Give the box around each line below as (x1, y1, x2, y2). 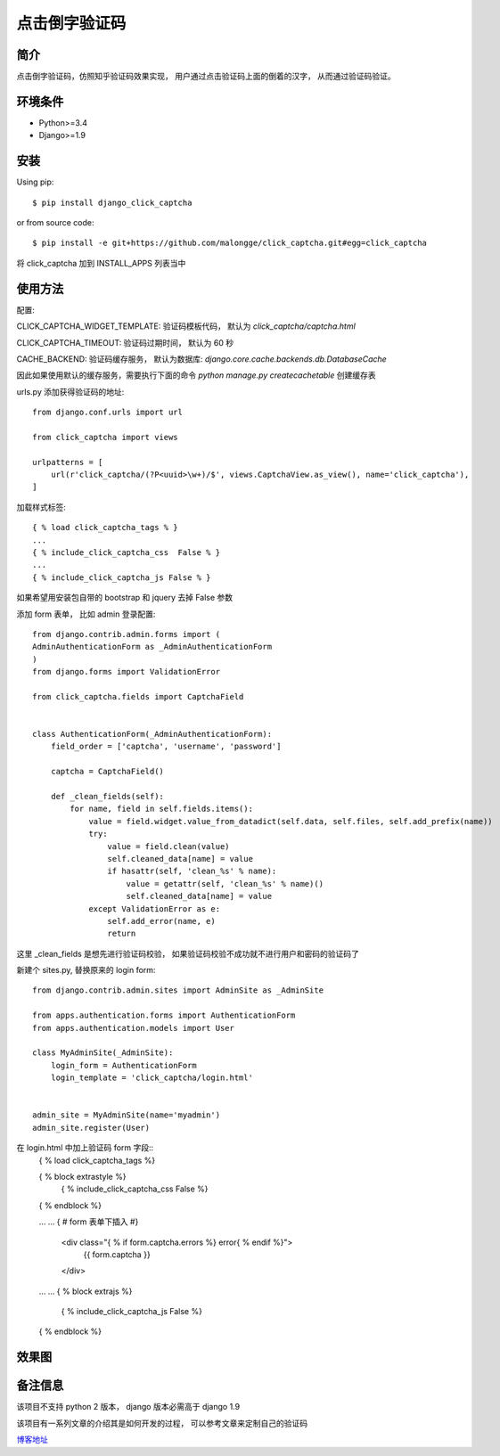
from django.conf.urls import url (32, 407, 183, 418)
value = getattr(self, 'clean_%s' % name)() (126, 879, 324, 888)
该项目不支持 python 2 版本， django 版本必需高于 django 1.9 (16, 1402, 241, 1412)
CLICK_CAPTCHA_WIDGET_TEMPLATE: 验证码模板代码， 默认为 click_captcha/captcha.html (16, 321, 356, 331)
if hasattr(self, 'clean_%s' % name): (107, 866, 277, 877)
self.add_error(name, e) (107, 916, 216, 926)
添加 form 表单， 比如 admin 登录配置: (16, 609, 156, 619)
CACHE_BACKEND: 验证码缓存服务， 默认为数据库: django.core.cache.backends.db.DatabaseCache (16, 353, 387, 364)
